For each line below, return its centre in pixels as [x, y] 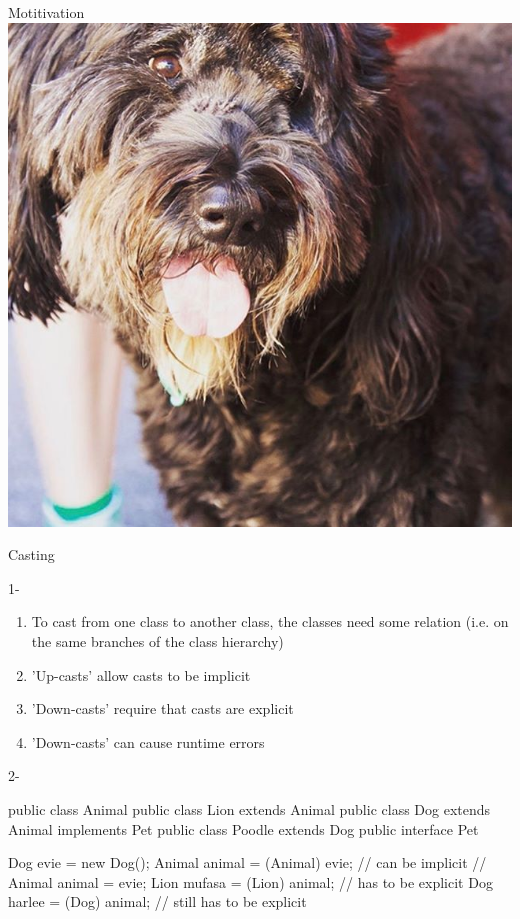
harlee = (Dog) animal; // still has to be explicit [157, 901]
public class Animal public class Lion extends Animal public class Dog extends [249, 808]
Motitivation [46, 12]
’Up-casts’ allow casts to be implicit [141, 674]
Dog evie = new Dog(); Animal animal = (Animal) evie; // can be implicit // [247, 862]
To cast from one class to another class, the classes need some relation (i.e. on [270, 621]
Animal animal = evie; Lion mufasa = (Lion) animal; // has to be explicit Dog [250, 881]
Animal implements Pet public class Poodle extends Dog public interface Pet [243, 828]
